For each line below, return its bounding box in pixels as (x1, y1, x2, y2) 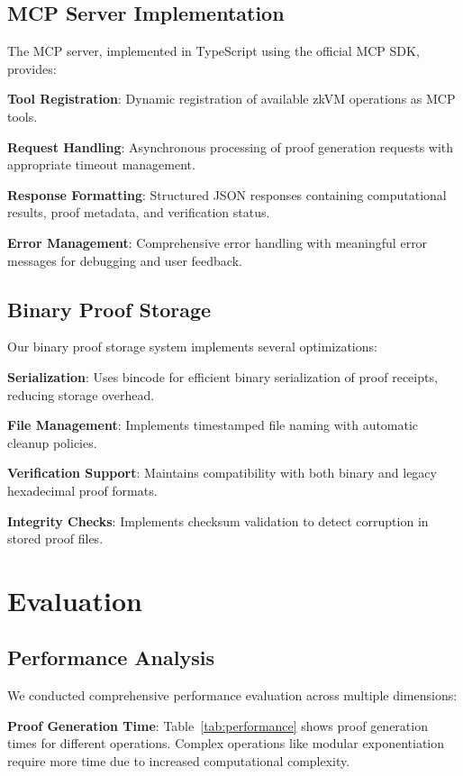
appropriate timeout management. (7, 155, 195, 174)
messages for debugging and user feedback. (7, 251, 242, 269)
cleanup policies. (7, 433, 97, 452)
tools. (7, 106, 38, 125)
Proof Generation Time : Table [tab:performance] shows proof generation (7, 716, 428, 735)
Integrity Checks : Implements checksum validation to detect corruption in (7, 511, 429, 530)
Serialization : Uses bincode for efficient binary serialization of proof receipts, (7, 367, 438, 386)
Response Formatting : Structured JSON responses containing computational (7, 185, 447, 204)
